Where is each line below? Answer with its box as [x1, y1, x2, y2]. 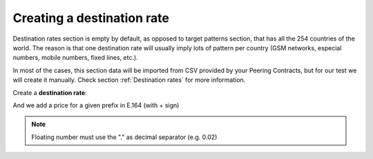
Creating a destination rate [12, 10, 169, 25]
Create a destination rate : [12, 88, 88, 96]
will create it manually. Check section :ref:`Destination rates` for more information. [12, 76, 246, 84]
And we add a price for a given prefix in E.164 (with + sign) [12, 100, 180, 109]
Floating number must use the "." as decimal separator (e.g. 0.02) [31, 133, 218, 141]
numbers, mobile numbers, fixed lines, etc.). [12, 54, 138, 62]
